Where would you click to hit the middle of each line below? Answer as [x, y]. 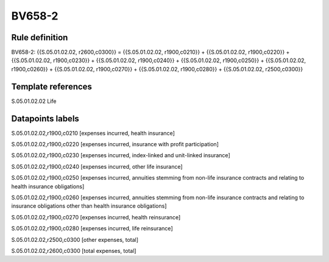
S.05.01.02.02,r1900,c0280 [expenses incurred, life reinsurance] [92, 228]
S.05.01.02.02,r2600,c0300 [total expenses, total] [74, 250]
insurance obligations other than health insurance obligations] [89, 206]
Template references [52, 86]
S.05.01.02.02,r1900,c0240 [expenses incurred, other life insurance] [97, 166]
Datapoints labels [45, 119]
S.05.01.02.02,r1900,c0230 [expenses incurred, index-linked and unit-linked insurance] [121, 155]
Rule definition [40, 37]
